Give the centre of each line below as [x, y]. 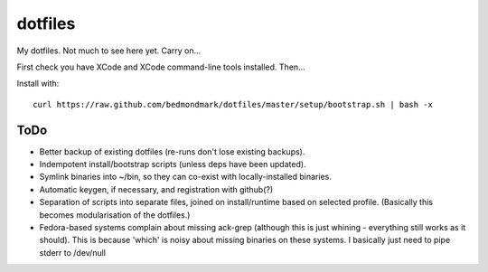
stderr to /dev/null [72, 252]
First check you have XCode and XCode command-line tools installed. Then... [161, 67]
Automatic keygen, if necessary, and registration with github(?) [156, 189]
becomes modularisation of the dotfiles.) [115, 215]
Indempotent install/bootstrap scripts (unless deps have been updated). [173, 164]
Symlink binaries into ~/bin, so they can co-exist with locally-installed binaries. [185, 177]
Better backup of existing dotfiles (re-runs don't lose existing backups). [172, 151]
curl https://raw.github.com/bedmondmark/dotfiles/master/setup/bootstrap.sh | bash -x [233, 104]
